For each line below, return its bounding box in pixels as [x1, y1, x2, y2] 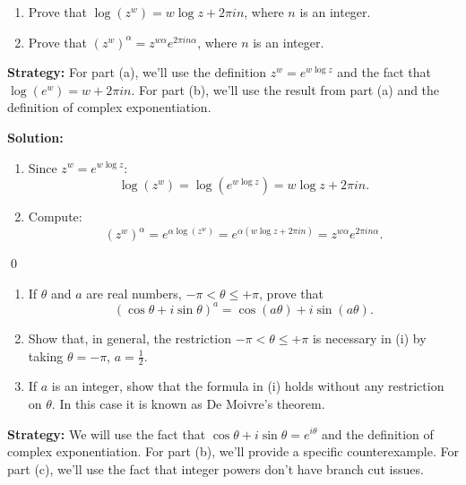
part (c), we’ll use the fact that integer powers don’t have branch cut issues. [7, 459, 424, 478]
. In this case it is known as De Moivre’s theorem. [51, 394, 325, 412]
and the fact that [337, 63, 431, 82]
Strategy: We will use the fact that [7, 424, 206, 443]
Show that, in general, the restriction [28, 328, 231, 347]
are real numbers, [86, 283, 182, 302]
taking [28, 346, 64, 365]
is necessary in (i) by [312, 328, 427, 347]
